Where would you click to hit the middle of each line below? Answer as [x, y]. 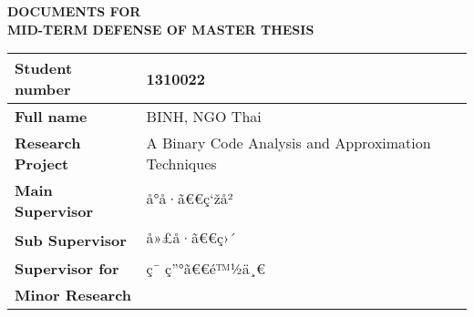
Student [44, 68]
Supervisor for [67, 269]
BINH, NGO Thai [204, 117]
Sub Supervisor [71, 240]
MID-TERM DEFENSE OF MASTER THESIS [161, 29]
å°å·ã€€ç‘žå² [190, 199]
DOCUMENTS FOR [74, 11]
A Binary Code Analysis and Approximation [289, 143]
